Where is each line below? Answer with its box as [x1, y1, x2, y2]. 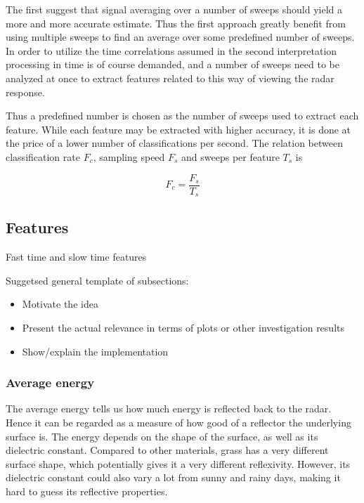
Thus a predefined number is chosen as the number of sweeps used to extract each [6, 108, 359, 123]
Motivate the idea [22, 296, 98, 311]
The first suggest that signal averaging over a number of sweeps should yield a [6, 2, 342, 16]
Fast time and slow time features [6, 249, 147, 264]
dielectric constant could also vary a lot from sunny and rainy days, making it [6, 470, 341, 485]
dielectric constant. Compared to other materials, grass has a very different [6, 443, 329, 457]
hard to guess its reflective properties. [6, 484, 168, 498]
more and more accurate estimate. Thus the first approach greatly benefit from [6, 15, 346, 30]
